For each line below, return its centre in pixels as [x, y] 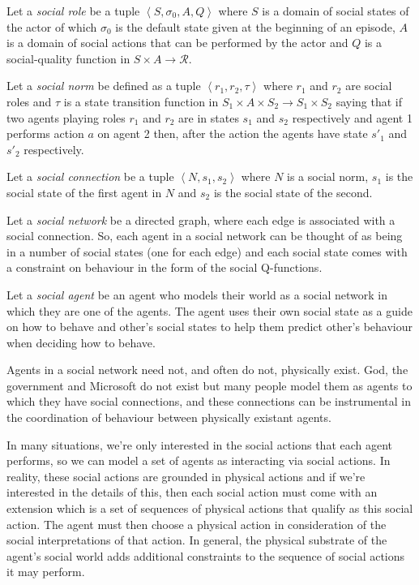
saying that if [369, 101]
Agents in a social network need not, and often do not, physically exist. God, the [207, 370]
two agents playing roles [66, 117]
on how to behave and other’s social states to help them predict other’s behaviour [210, 327]
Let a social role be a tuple [73, 11]
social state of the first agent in [84, 192]
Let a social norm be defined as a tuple [104, 86]
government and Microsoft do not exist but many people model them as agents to [209, 385]
